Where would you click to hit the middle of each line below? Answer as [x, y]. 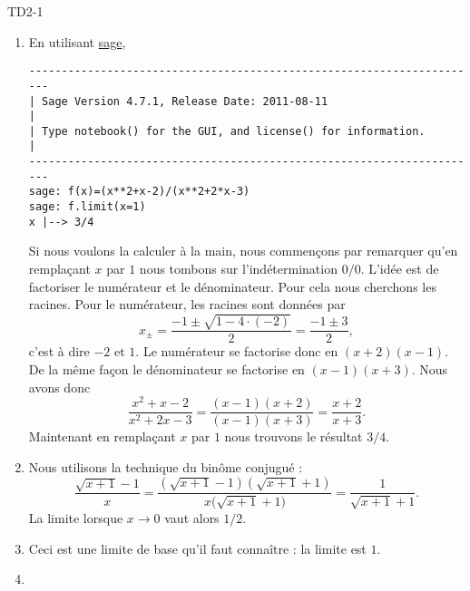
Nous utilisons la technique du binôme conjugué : [166, 466]
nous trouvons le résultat [294, 436]
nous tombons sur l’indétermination [238, 268]
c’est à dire [59, 351]
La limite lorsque [76, 518]
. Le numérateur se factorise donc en [237, 351]
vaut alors [192, 518]
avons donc [59, 387]
